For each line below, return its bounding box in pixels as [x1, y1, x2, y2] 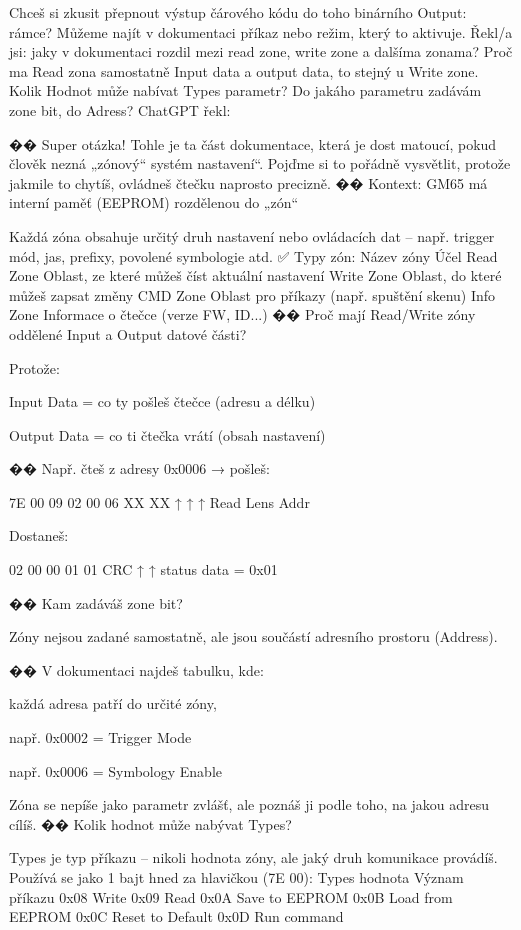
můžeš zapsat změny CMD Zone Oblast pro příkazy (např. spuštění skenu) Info [9, 284, 496, 305]
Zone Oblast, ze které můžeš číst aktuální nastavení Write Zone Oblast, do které [9, 265, 502, 286]
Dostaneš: [9, 525, 69, 546]
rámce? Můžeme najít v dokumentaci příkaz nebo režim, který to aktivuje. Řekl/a [9, 21, 513, 42]
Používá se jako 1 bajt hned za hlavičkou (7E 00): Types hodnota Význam [9, 867, 464, 887]
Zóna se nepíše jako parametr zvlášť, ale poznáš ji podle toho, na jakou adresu [9, 794, 490, 815]
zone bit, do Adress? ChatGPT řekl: [9, 99, 231, 120]
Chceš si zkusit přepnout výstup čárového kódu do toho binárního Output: [9, 2, 467, 22]
